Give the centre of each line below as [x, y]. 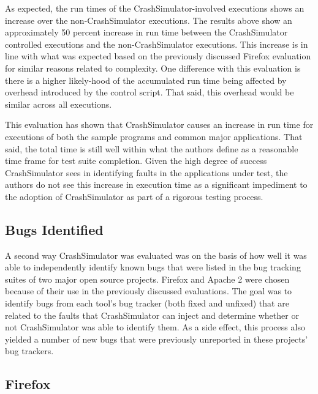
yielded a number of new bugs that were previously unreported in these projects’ [157, 339]
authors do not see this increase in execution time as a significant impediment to [156, 184]
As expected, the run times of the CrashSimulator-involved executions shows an [155, 8]
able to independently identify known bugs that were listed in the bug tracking [153, 267]
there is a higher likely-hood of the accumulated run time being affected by [146, 80]
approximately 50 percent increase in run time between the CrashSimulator [146, 32]
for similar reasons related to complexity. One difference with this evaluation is [153, 68]
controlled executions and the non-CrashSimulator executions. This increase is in [157, 44]
